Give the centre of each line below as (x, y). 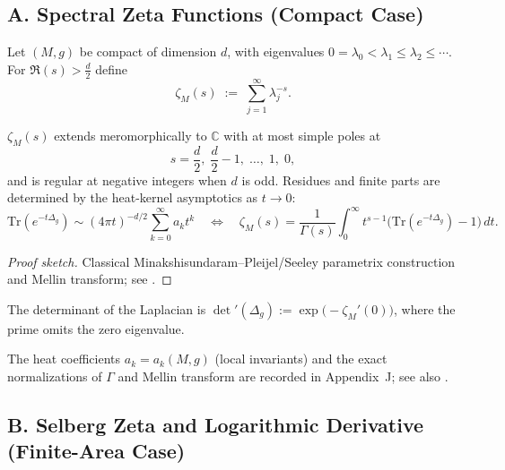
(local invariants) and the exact (301, 359)
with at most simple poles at (302, 135)
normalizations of (55, 376)
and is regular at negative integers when (117, 179)
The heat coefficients (64, 359)
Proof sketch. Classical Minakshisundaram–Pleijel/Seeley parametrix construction (231, 261)
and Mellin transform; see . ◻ (90, 279)
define (111, 68)
